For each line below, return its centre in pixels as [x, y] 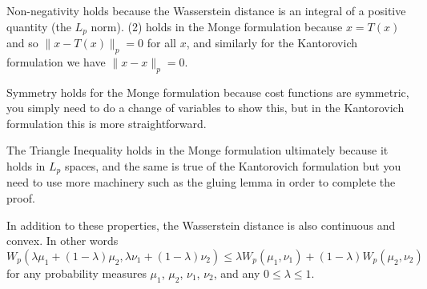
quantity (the [39, 26]
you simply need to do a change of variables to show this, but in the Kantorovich [205, 108]
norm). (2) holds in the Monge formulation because [217, 26]
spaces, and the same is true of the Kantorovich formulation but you [233, 166]
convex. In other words [62, 241]
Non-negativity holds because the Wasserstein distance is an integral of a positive [206, 10]
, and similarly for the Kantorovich [272, 43]
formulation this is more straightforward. [107, 123]
